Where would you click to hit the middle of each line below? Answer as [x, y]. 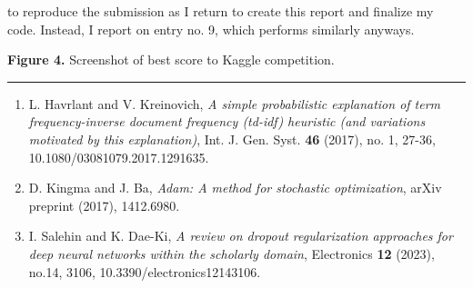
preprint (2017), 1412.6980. [104, 205]
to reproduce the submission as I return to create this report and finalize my [221, 11]
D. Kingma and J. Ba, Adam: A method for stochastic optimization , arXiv [235, 188]
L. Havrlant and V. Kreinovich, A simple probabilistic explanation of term [235, 103]
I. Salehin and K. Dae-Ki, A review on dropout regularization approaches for [241, 236]
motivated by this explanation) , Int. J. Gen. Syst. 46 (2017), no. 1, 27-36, [232, 139]
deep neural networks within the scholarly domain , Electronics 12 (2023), [231, 253]
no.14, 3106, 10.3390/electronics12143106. [145, 271]
